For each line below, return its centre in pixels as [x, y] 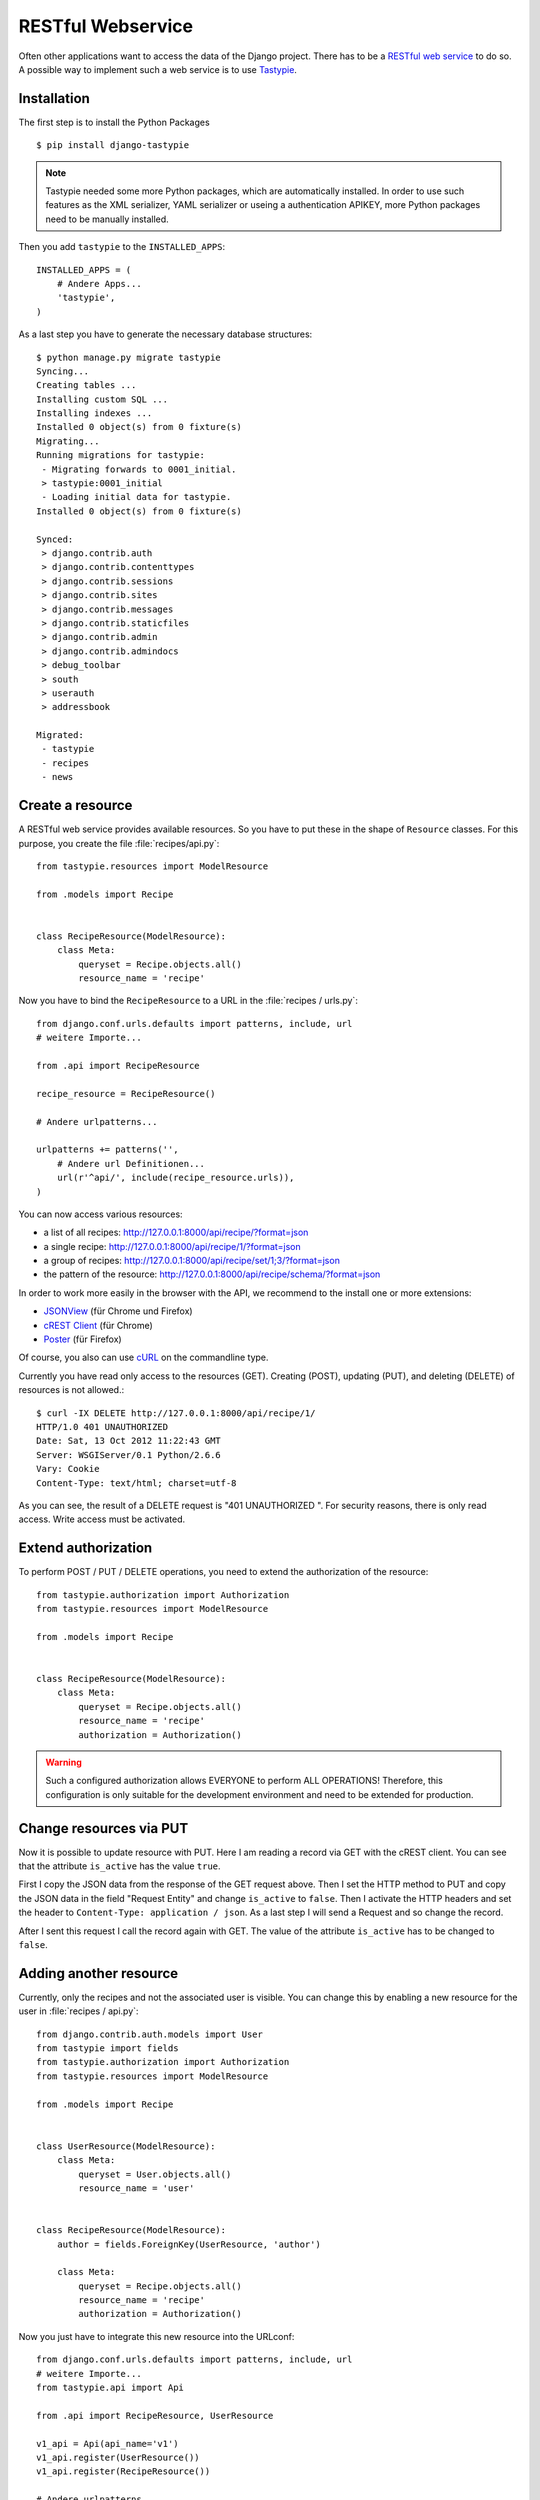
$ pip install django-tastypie [113, 145]
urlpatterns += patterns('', [107, 1149]
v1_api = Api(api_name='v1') [107, 2443]
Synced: [55, 539]
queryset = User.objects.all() [155, 2174]
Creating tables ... [86, 385]
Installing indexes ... [94, 413]
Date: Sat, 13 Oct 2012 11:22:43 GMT [129, 1441]
